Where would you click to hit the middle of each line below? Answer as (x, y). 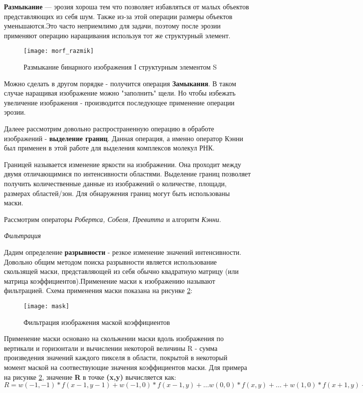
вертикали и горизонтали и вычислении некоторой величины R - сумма (111, 348)
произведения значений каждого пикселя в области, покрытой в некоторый (116, 357)
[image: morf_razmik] (59, 51)
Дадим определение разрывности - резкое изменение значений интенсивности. (123, 252)
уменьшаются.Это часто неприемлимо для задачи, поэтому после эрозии (112, 26)
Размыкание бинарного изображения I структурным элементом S (120, 67)
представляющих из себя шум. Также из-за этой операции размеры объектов (118, 16)
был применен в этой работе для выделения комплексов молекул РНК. (109, 148)
